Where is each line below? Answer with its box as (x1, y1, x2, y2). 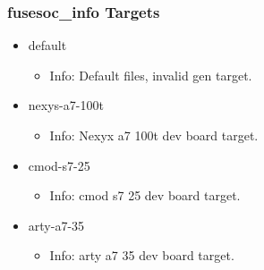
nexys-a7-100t (28, 96, 104, 114)
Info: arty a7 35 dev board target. (49, 246, 234, 265)
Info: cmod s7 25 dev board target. (49, 186, 241, 205)
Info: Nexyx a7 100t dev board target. (49, 126, 259, 144)
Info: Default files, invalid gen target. (49, 65, 252, 84)
